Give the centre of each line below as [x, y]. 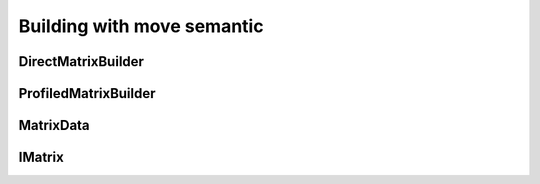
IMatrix [41, 157]
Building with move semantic [141, 26]
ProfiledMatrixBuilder [87, 93]
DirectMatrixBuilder [81, 61]
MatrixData [54, 125]
